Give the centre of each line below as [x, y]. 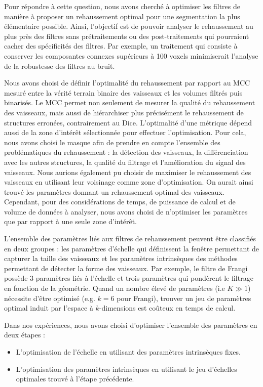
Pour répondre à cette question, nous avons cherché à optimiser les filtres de [122, 6]
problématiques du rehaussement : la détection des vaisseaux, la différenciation [126, 152]
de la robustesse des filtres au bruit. [60, 66]
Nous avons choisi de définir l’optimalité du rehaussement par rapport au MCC [127, 83]
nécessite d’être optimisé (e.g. [50, 298]
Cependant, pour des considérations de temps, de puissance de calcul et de [120, 202]
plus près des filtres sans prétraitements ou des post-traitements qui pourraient [127, 36]
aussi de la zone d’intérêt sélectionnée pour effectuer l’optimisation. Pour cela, [125, 132]
